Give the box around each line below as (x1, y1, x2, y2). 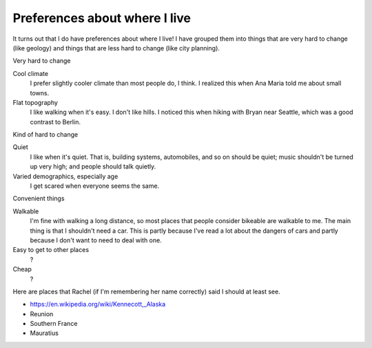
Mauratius (30, 329, 59, 338)
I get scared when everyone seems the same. (30, 182, 160, 190)
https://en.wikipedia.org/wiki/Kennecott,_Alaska (30, 300, 166, 309)
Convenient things (12, 194, 65, 203)
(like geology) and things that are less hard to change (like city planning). (12, 43, 220, 52)
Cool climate (12, 69, 48, 77)
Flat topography (12, 98, 59, 106)
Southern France (30, 320, 78, 328)
